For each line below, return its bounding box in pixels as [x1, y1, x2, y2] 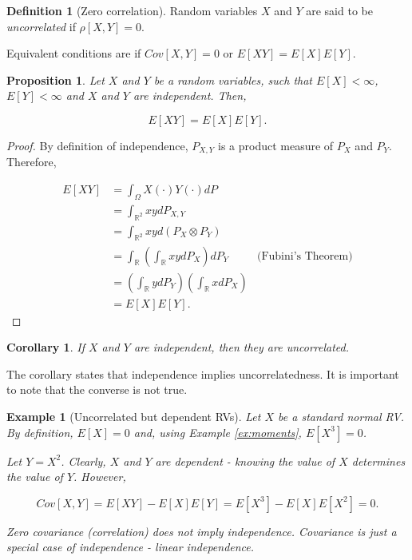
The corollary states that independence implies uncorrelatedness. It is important [6, 365, 399, 382]
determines [351, 452, 406, 469]
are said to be [306, 2, 373, 18]
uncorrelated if [6, 18, 76, 34]
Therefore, [6, 153, 57, 170]
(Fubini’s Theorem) [256, 250, 353, 262]
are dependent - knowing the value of [155, 452, 335, 469]
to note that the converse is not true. [6, 381, 188, 398]
